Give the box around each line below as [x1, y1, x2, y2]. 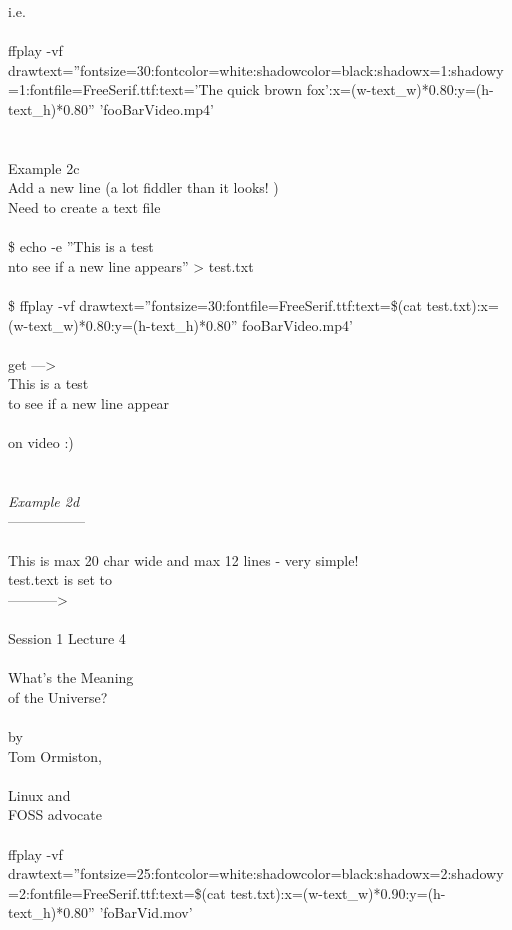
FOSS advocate [8, 804, 102, 825]
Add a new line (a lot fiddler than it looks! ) [8, 177, 279, 198]
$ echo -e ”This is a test [8, 236, 154, 257]
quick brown [227, 79, 302, 100]
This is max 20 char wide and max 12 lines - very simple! [8, 549, 359, 570]
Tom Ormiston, [8, 745, 102, 766]
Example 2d [8, 490, 80, 511]
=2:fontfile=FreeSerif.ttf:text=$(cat [8, 882, 226, 903]
